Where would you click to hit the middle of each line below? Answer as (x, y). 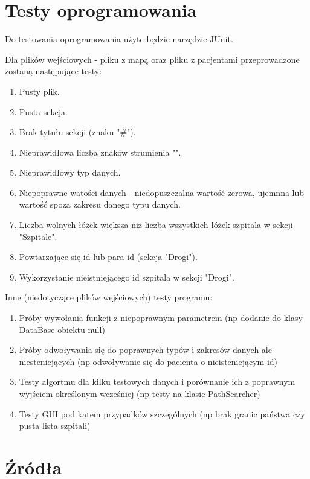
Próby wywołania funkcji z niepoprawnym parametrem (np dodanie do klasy (161, 318)
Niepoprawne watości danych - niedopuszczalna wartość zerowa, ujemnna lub (162, 192)
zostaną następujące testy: (53, 71)
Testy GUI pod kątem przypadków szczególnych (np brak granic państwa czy (162, 414)
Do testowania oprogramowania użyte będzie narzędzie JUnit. (119, 39)
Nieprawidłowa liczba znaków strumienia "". (100, 152)
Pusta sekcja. (43, 111)
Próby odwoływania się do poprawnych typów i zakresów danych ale (145, 350)
